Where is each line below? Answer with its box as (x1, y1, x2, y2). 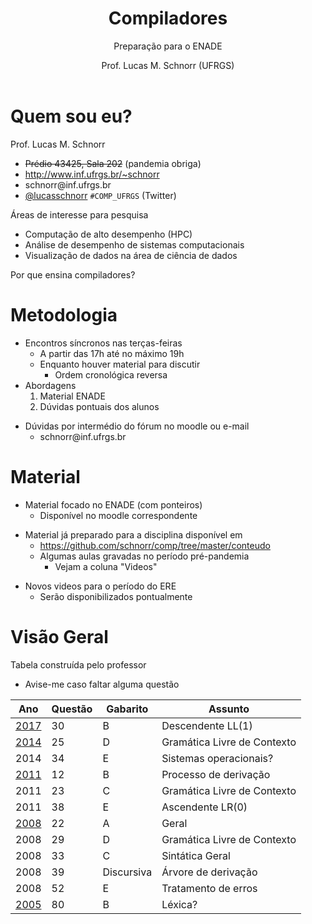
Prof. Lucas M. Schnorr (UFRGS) (101, 59, 235, 71)
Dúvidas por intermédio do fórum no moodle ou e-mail (24, 420, 250, 432)
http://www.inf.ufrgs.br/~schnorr (24, 168, 160, 180)
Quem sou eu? (10, 105, 133, 127)
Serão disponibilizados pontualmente (39, 590, 193, 602)
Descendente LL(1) (161, 718, 253, 732)
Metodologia (10, 303, 118, 326)
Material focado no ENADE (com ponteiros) (24, 498, 203, 511)
